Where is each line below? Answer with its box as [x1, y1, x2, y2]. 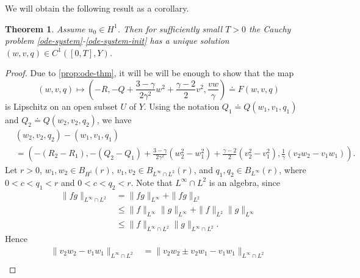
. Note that [131, 176, 173, 188]
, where [279, 163, 306, 176]
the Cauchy [248, 22, 291, 35]
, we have [96, 113, 132, 126]
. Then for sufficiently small [117, 22, 223, 35]
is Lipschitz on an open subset [5, 99, 118, 112]
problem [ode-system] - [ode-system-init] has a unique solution [5, 34, 229, 47]
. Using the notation [143, 99, 220, 112]
